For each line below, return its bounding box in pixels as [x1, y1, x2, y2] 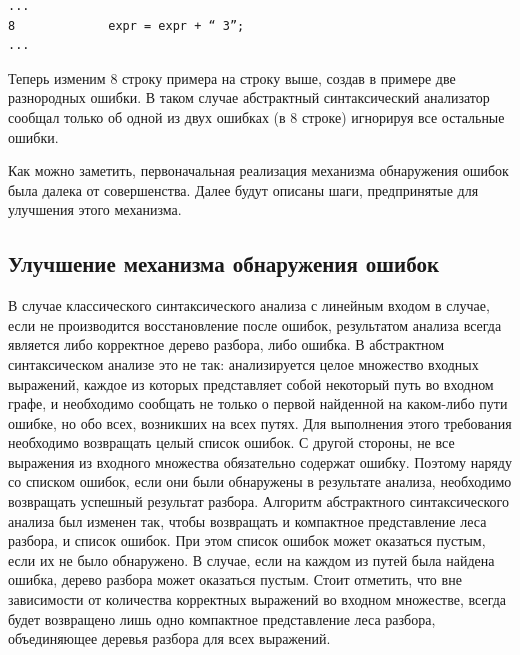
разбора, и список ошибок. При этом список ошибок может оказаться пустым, [8, 530, 486, 551]
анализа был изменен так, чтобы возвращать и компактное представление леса [8, 510, 487, 531]
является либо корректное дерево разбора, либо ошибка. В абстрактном [8, 334, 445, 355]
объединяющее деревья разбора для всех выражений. [8, 628, 331, 649]
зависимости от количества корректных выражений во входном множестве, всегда [8, 589, 507, 610]
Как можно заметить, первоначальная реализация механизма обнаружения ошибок [8, 160, 509, 181]
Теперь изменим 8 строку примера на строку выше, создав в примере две [8, 67, 456, 88]
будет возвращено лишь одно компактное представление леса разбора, [8, 608, 436, 629]
